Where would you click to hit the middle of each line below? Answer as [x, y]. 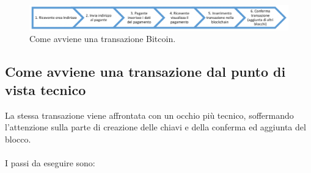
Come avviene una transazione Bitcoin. [103, 39]
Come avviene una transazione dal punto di [145, 72]
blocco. [18, 139]
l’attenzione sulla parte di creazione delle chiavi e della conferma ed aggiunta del [155, 127]
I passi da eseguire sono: [50, 162]
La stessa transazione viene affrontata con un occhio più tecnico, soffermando [149, 115]
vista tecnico [46, 89]
